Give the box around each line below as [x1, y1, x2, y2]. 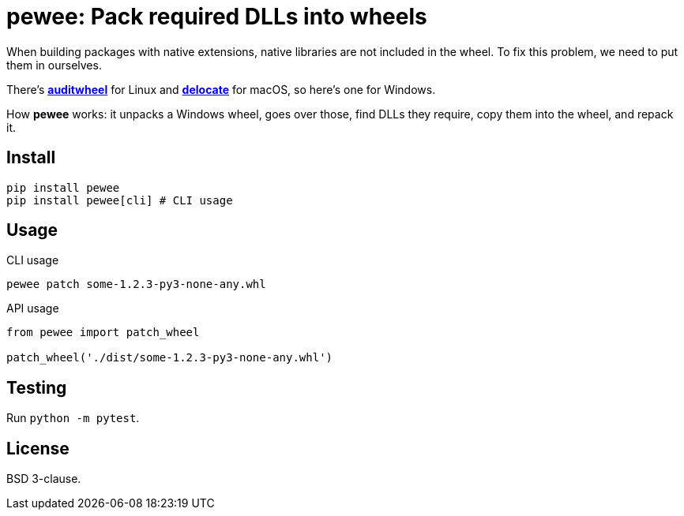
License [6, 438, 70, 458]
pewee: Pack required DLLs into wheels [6, 3, 427, 30]
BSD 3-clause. [6, 472, 81, 486]
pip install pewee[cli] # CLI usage [6, 193, 233, 207]
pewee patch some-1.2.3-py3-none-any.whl [6, 278, 266, 291]
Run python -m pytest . [6, 411, 140, 425]
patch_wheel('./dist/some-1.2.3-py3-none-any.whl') [6, 351, 333, 365]
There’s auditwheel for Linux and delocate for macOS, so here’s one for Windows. [6, 82, 436, 96]
